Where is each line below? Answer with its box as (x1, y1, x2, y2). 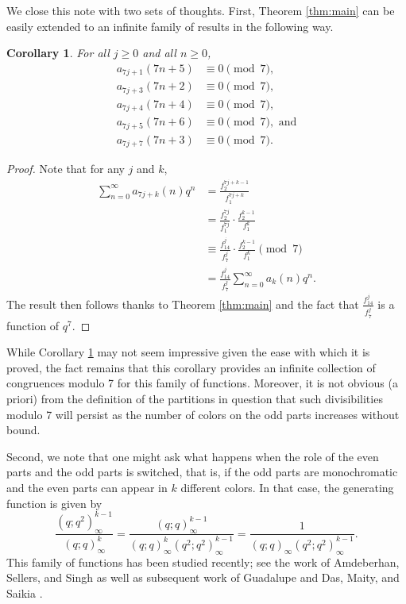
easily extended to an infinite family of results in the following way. (6, 17, 334, 34)
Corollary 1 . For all (6, 44, 110, 61)
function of (6, 317, 60, 333)
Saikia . (6, 584, 43, 601)
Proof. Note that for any (6, 160, 125, 177)
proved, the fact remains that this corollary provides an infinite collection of (6, 359, 376, 375)
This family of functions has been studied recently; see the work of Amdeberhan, (6, 553, 400, 570)
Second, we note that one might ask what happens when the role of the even (6, 448, 379, 464)
